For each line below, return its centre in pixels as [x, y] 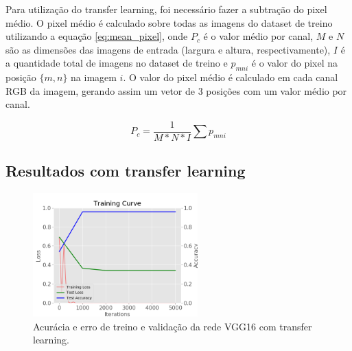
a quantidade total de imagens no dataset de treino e [117, 63]
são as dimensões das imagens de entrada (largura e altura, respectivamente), [168, 49]
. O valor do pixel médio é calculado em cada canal [231, 77]
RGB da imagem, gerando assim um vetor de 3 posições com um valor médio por [176, 90]
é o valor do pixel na [295, 63]
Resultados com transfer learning [126, 171]
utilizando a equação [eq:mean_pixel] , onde [97, 36]
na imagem [94, 77]
